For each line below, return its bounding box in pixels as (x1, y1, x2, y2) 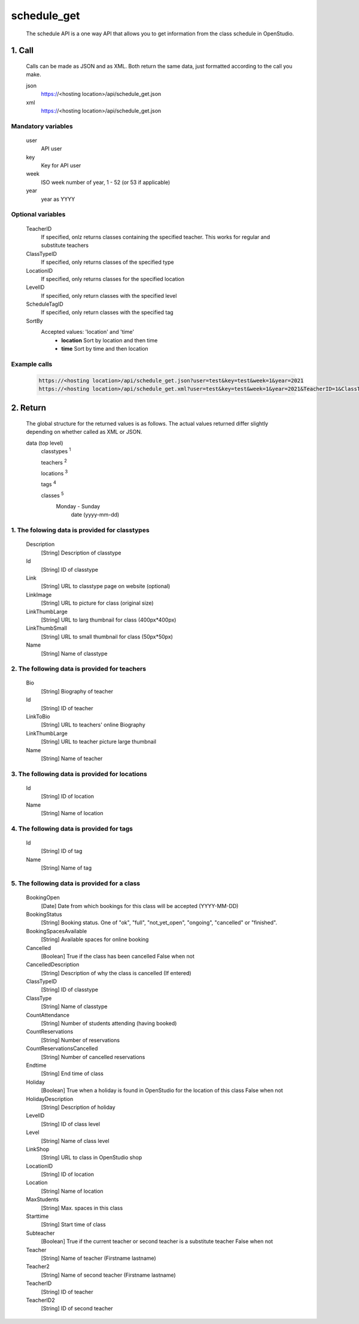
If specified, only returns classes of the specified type (41, 258, 174, 266)
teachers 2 (41, 457, 67, 466)
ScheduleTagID (26, 300, 64, 308)
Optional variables (11, 210, 66, 219)
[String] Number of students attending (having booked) (41, 1020, 177, 1027)
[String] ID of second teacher (41, 1305, 113, 1312)
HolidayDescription (26, 1095, 74, 1102)
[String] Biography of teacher (41, 687, 114, 695)
